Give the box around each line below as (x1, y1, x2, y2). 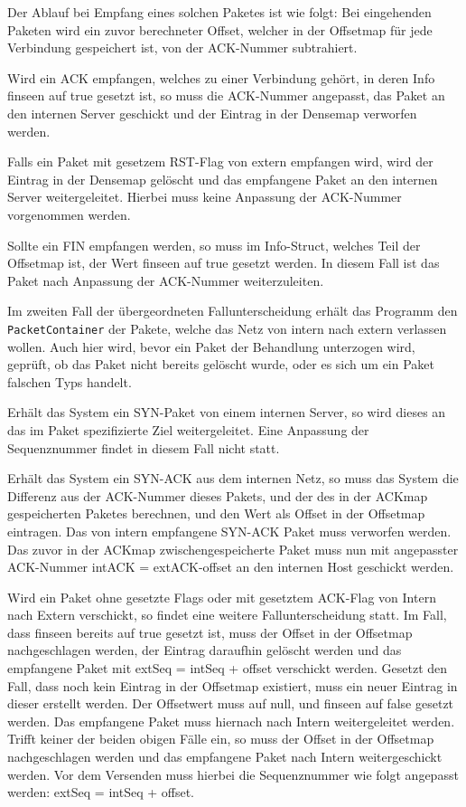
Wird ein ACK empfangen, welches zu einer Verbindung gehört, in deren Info (7, 68, 435, 87)
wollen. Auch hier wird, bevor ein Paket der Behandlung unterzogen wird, (7, 337, 415, 356)
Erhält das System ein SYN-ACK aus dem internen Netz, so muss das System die (7, 469, 459, 488)
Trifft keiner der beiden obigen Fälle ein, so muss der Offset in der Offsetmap (7, 729, 434, 748)
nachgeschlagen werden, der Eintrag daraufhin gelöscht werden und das (7, 641, 402, 660)
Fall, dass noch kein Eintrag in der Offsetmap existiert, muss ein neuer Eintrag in (7, 676, 458, 695)
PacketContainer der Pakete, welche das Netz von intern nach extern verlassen (7, 318, 447, 337)
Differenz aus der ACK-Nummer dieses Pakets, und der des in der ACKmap (7, 486, 428, 505)
